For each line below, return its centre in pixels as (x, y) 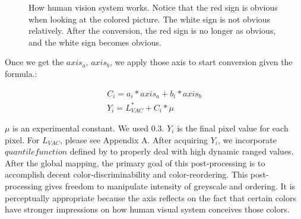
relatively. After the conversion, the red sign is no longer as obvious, (152, 30)
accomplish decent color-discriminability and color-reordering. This (126, 174)
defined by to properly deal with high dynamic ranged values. (182, 151)
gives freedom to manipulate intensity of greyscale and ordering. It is (170, 186)
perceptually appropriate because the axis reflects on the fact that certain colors (150, 197)
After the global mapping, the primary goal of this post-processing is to (135, 162)
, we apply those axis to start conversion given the (201, 62)
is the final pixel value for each (233, 128)
